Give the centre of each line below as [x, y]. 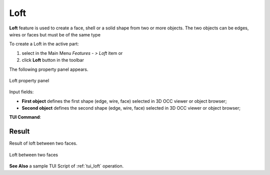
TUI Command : [25, 117]
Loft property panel [29, 80]
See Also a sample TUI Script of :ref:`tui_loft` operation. [66, 166]
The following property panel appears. [49, 69]
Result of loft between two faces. [43, 143]
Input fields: [21, 92]
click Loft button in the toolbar [53, 60]
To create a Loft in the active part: [44, 44]
